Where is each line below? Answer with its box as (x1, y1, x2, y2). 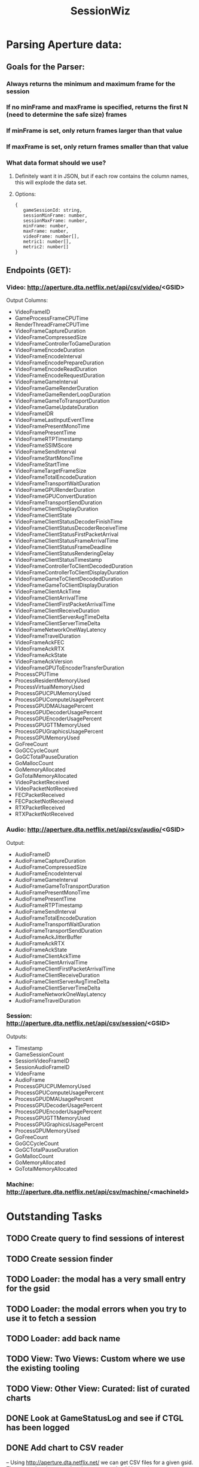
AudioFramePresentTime (14, 895, 76, 902)
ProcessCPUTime (14, 671, 59, 678)
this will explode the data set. (14, 178, 87, 186)
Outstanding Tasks (6, 1210, 103, 1223)
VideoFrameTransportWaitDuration (14, 480, 100, 487)
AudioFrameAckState (14, 946, 68, 953)
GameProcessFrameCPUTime (14, 315, 88, 322)
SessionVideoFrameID (14, 1057, 70, 1064)
